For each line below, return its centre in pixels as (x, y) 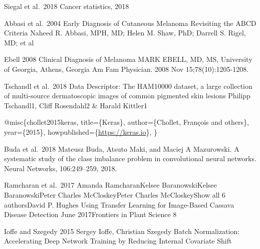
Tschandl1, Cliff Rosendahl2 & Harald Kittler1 (76, 105)
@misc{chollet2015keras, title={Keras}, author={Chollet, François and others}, (126, 122)
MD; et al (19, 42)
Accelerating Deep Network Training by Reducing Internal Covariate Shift (118, 241)
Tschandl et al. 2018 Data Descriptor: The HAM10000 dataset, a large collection (128, 86)
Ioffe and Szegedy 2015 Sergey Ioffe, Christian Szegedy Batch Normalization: (122, 231)
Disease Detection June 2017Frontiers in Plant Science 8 (90, 214)
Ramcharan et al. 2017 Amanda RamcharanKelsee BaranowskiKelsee (110, 185)
